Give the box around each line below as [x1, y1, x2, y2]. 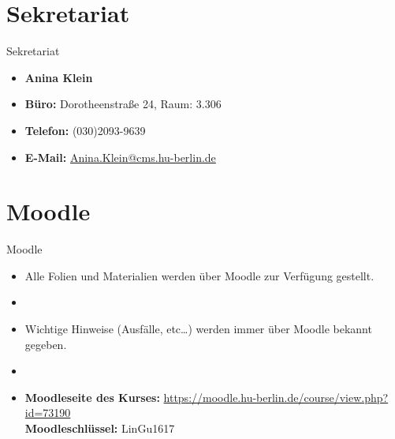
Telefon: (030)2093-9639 [24, 122, 146, 138]
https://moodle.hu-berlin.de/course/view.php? [163, 388, 389, 405]
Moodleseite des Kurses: [24, 388, 160, 405]
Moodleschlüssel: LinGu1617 [24, 419, 175, 436]
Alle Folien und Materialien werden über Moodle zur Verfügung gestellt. [24, 267, 375, 283]
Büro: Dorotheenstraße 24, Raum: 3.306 [24, 96, 222, 112]
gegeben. [24, 336, 67, 352]
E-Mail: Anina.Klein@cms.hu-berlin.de [24, 148, 216, 165]
